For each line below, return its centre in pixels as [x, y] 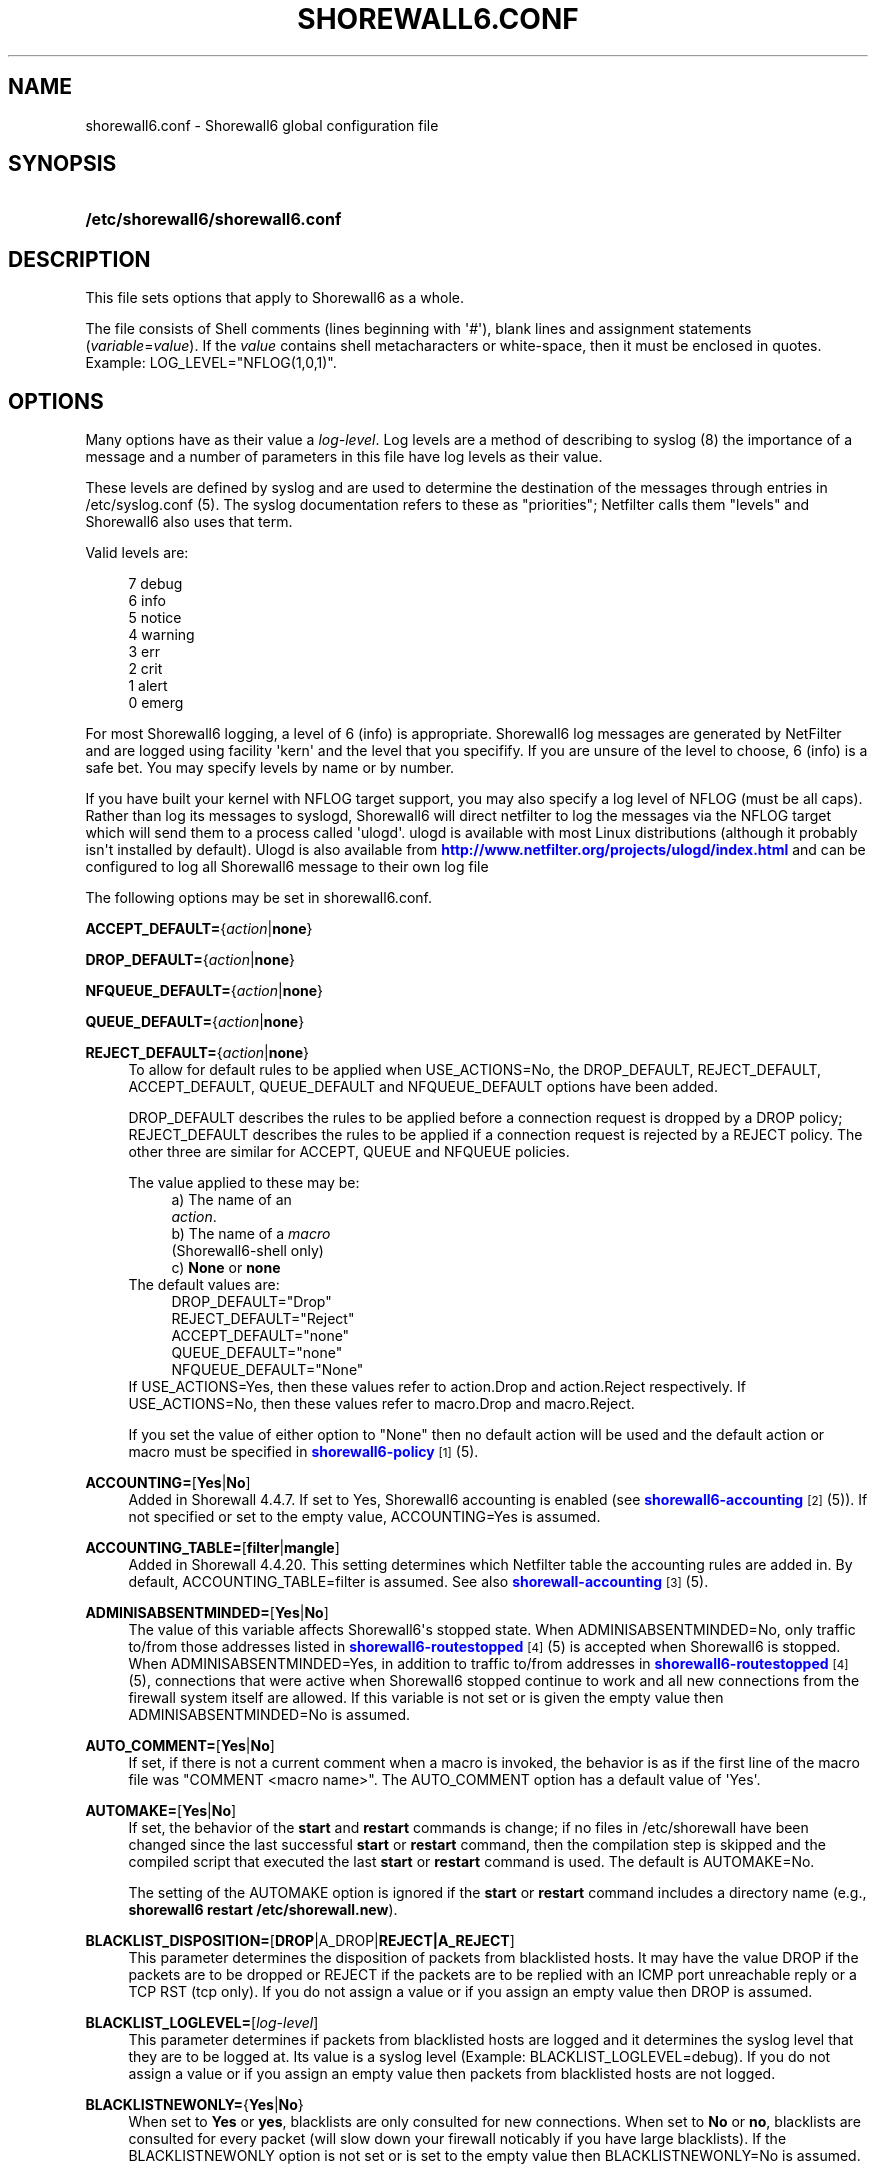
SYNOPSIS [62, 164]
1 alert [148, 686]
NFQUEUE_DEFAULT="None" [267, 1370]
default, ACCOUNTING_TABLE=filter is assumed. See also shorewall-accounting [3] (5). [418, 1582]
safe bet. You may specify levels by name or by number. [270, 768]
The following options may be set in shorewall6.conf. [258, 898]
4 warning [161, 635]
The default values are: [204, 1285]
